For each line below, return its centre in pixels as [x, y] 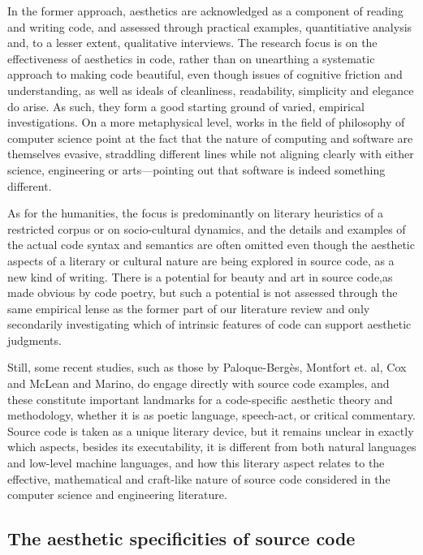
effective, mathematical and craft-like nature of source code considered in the [199, 478]
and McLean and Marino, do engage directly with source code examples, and [199, 383]
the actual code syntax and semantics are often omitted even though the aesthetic [211, 245]
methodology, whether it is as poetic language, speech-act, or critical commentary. [211, 415]
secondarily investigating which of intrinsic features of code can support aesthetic [209, 324]
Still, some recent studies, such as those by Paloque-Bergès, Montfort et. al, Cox [207, 367]
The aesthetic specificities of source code [181, 538]
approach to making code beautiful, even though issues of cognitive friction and [205, 74]
